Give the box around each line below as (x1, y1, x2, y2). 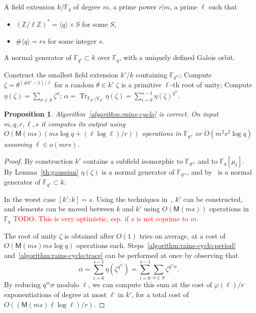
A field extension (4, 1, 55, 11)
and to (198, 155, 218, 166)
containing (136, 69, 167, 79)
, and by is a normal (187, 166, 252, 177)
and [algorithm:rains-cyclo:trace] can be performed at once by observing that (4, 250, 238, 260)
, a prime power (108, 1, 157, 11)
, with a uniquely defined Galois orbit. (119, 52, 235, 63)
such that (208, 1, 237, 11)
